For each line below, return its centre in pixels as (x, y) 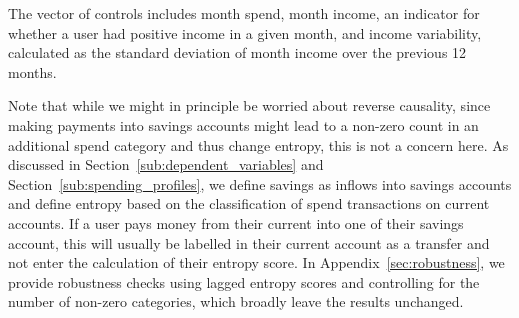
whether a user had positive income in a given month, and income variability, (245, 32)
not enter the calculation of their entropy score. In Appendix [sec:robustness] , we (256, 262)
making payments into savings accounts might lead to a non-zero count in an (243, 124)
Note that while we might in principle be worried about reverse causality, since (249, 105)
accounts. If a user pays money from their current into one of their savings (236, 222)
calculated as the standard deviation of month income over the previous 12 (237, 52)
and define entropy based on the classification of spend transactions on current (249, 203)
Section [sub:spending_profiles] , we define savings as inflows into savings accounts (260, 183)
